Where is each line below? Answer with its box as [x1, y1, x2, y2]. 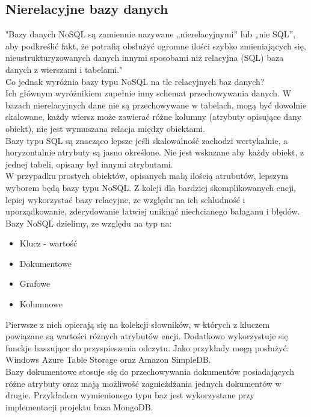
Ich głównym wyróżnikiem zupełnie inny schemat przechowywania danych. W [5, 87, 292, 99]
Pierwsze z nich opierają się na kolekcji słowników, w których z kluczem [5, 318, 270, 330]
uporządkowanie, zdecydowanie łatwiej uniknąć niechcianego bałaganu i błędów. [5, 205, 300, 218]
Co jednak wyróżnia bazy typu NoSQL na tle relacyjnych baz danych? [5, 75, 265, 87]
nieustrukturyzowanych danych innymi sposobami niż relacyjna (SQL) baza [5, 51, 284, 64]
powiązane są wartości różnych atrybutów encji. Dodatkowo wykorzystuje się [5, 330, 288, 342]
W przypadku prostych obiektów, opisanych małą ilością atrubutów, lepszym [5, 169, 288, 182]
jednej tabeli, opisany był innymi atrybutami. [5, 157, 173, 170]
